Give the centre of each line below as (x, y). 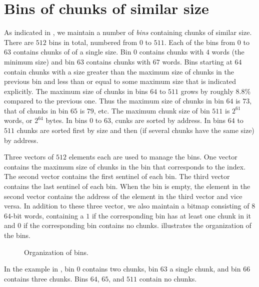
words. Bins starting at (197, 61)
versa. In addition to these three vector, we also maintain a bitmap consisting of (127, 206)
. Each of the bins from (200, 42)
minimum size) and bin (39, 61)
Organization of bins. (56, 252)
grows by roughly (207, 91)
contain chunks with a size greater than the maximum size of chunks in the (119, 71)
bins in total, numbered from (93, 42)
